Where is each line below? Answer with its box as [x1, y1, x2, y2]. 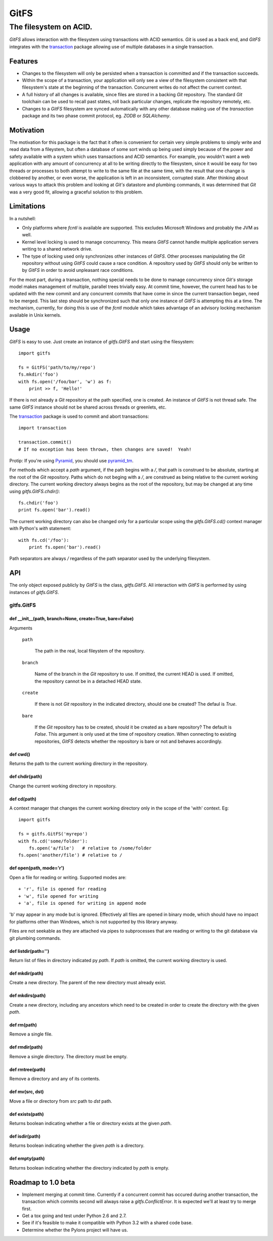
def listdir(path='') [9, 948, 50, 954]
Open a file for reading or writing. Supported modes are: [9, 874, 126, 880]
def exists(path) [9, 1111, 44, 1117]
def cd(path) [9, 795, 36, 802]
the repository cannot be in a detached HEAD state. [34, 678, 142, 684]
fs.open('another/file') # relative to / [18, 852, 122, 858]
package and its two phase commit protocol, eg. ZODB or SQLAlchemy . [22, 113, 171, 119]
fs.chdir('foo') [18, 500, 59, 506]
